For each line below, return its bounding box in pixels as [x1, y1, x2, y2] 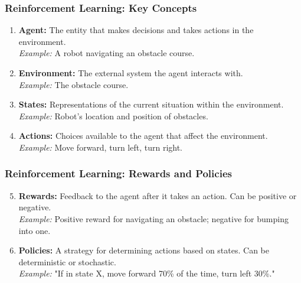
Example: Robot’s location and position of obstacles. [18, 109, 208, 122]
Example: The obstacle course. [18, 78, 129, 90]
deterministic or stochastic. [18, 255, 116, 268]
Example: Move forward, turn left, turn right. [18, 141, 183, 153]
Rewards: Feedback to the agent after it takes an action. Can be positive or [18, 189, 297, 201]
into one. [18, 224, 51, 236]
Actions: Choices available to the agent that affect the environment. [18, 129, 268, 142]
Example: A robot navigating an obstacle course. [18, 47, 195, 59]
